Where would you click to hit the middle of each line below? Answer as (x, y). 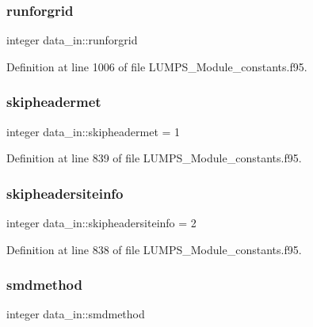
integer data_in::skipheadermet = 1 (94, 131)
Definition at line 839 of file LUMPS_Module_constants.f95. (154, 158)
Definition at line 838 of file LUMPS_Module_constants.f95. (154, 249)
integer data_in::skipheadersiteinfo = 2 (101, 223)
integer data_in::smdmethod (76, 314)
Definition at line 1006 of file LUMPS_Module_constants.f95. (157, 66)
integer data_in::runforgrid (72, 40)
